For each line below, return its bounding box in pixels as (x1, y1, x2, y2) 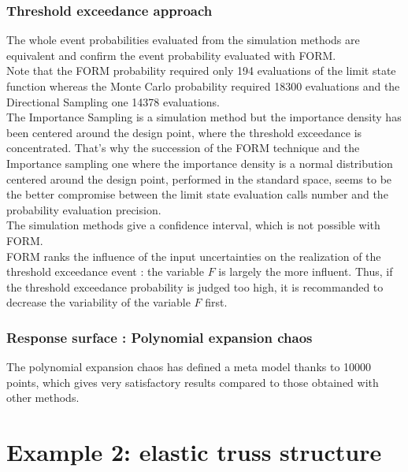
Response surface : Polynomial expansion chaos (6, 327, 313, 347)
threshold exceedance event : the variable (6, 263, 204, 280)
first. (205, 294, 228, 310)
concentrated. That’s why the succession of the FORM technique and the (6, 139, 360, 156)
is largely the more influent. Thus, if (218, 263, 393, 280)
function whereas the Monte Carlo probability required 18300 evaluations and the (6, 78, 400, 94)
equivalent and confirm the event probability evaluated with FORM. (6, 46, 336, 63)
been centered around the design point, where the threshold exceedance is (6, 124, 362, 140)
